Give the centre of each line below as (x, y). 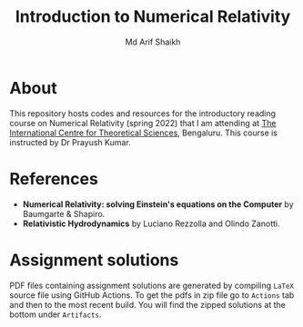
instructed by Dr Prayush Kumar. (71, 142)
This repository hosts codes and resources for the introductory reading (142, 113)
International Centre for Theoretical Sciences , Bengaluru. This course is (144, 133)
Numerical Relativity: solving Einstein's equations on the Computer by (158, 204)
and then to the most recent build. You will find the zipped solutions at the (148, 304)
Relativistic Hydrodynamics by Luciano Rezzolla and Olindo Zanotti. (151, 223)
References (54, 178)
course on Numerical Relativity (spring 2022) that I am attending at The (143, 123)
